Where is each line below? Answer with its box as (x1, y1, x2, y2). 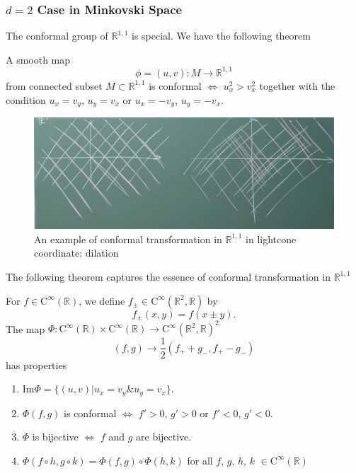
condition (6, 92, 46, 107)
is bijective (32, 429, 79, 444)
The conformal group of (6, 28, 108, 43)
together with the (259, 78, 335, 93)
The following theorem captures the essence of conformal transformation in (6, 269, 331, 284)
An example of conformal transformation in (34, 231, 222, 246)
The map (6, 321, 45, 336)
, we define (79, 293, 125, 308)
